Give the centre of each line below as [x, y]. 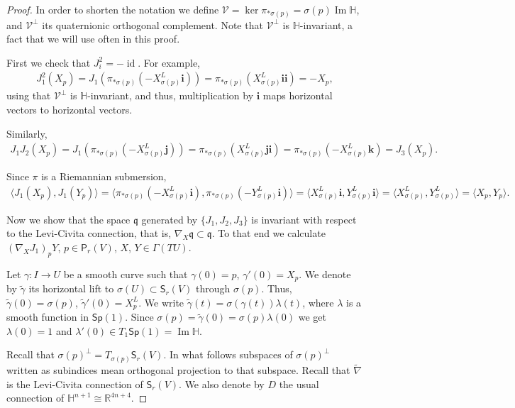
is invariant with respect [304, 219]
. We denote [325, 274]
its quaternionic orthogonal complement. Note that [153, 24]
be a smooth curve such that [126, 274]
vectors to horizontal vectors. [70, 109]
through [213, 288]
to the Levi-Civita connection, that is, [89, 233]
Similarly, [27, 133]
